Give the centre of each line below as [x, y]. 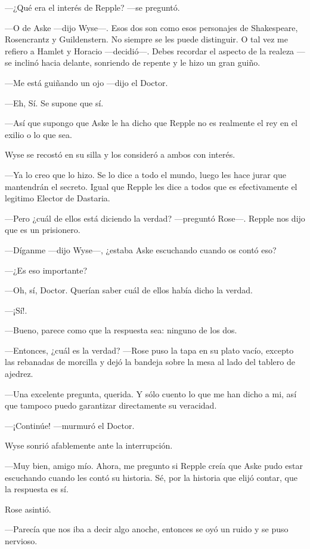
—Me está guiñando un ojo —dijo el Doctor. [86, 82]
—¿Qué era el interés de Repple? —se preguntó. [92, 7]
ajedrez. [19, 374]
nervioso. [21, 541]
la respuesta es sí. [37, 489]
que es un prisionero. [43, 230]
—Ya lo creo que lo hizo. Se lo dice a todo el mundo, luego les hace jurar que [145, 174]
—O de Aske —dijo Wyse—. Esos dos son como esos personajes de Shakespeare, [151, 27]
